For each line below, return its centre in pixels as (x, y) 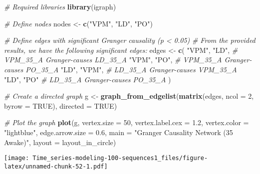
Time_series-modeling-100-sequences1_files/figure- (120, 158)
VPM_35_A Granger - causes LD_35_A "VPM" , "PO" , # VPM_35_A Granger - (128, 60)
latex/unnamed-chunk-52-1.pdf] (56, 166)
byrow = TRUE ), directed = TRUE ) (61, 105)
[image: (17, 158)
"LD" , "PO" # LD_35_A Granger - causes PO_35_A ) (88, 79)
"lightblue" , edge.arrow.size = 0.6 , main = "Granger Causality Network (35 (119, 132)
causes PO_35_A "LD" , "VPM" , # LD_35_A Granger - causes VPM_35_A (121, 69)
